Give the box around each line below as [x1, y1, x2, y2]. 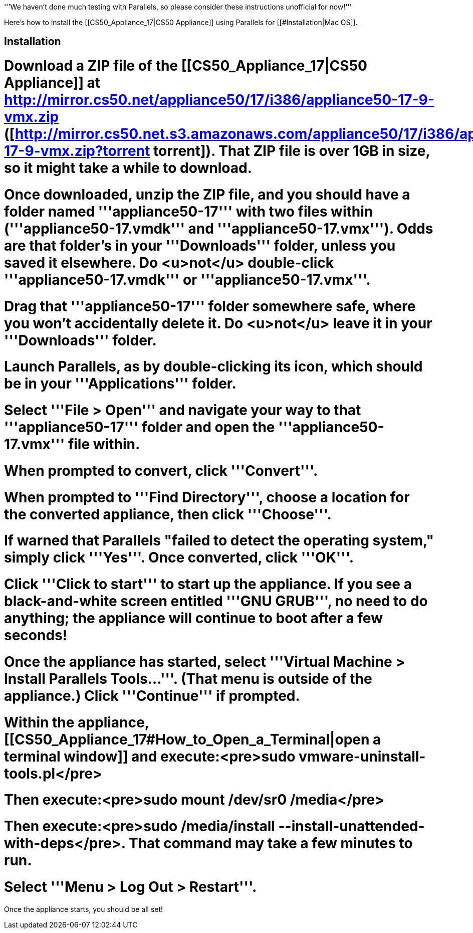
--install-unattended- [278, 818, 425, 835]
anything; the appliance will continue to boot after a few [4, 610, 383, 627]
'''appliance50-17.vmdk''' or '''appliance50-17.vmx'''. [4, 271, 371, 288]
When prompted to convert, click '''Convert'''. [4, 462, 318, 479]
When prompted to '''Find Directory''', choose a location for [4, 488, 410, 506]
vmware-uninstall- [299, 748, 426, 765]
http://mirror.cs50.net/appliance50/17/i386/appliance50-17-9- [4, 91, 434, 109]
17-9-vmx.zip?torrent [4, 142, 150, 160]
